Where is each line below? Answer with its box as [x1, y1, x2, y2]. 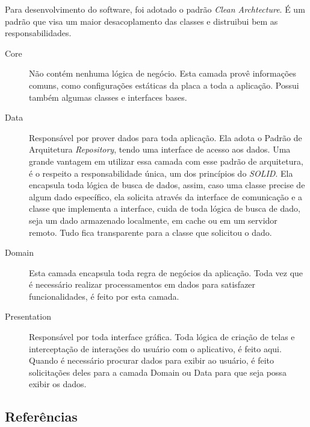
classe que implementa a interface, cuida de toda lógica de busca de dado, [29, 202, 300, 215]
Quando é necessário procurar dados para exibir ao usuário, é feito [29, 354, 274, 367]
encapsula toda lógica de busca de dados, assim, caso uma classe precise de [29, 179, 305, 191]
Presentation [5, 310, 51, 323]
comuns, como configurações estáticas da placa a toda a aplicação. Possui [29, 78, 299, 91]
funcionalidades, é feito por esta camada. [29, 289, 179, 302]
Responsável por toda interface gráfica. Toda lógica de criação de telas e [29, 331, 295, 343]
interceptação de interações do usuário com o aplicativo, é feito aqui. [29, 342, 282, 355]
